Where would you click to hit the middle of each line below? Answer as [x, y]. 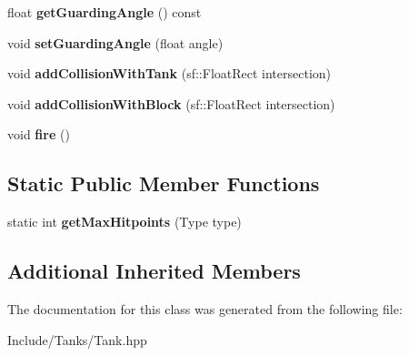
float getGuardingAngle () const [105, 12]
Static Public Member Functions [164, 183]
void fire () [39, 134]
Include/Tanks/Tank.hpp [77, 339]
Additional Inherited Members [154, 271]
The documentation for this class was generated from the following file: [205, 308]
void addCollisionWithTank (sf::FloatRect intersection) [170, 73]
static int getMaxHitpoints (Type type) [125, 222]
